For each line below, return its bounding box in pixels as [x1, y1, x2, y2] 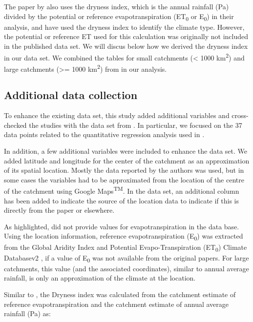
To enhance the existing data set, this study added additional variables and [4, 110, 230, 121]
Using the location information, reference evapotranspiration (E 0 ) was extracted [4, 231, 243, 242]
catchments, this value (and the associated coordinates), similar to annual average [4, 263, 249, 273]
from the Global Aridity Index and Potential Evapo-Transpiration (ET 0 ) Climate [4, 241, 247, 253]
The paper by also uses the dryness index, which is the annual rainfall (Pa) [4, 1, 229, 11]
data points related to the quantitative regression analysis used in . [4, 129, 205, 140]
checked [4, 120, 27, 130]
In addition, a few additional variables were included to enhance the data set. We [4, 145, 248, 156]
